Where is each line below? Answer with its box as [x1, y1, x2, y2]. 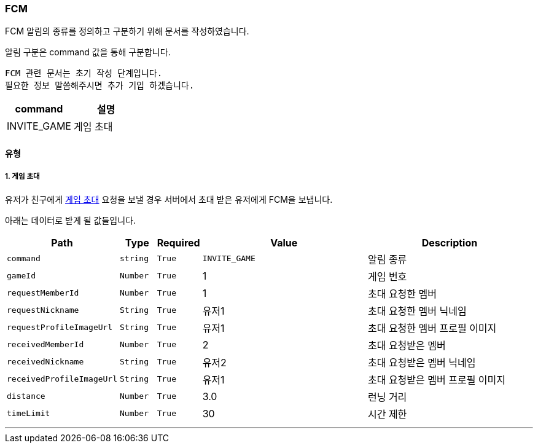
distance [7, 391, 45, 401]
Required [157, 236, 200, 249]
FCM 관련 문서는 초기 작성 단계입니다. [5, 68, 163, 79]
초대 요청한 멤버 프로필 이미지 [367, 321, 497, 334]
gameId [7, 271, 36, 281]
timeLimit [7, 409, 50, 419]
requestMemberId [7, 288, 79, 298]
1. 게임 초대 [5, 172, 40, 181]
